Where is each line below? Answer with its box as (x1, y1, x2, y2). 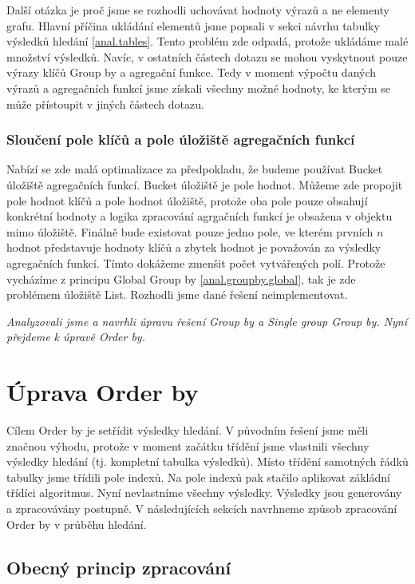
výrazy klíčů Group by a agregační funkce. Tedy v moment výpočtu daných (6, 64, 377, 81)
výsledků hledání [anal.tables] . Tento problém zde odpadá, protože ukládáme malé (6, 33, 409, 50)
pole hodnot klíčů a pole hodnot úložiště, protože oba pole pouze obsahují (6, 192, 368, 209)
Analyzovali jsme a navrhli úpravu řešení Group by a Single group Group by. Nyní (6, 312, 408, 329)
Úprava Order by (6, 375, 199, 408)
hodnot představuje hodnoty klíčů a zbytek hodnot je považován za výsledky (6, 239, 381, 256)
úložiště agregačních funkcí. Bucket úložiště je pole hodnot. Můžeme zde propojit (6, 176, 403, 193)
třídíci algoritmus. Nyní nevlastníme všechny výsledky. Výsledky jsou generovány (6, 484, 402, 501)
